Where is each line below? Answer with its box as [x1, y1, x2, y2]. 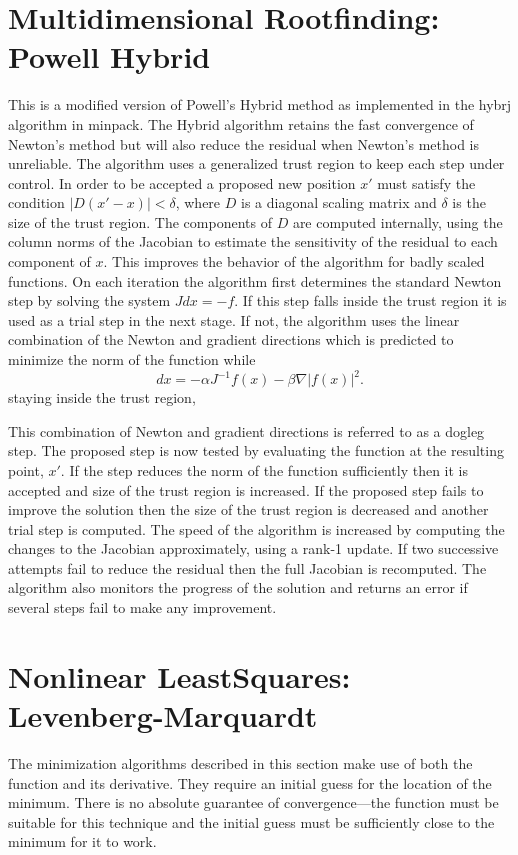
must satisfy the [377, 172, 476, 193]
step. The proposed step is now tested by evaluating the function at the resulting [8, 440, 504, 461]
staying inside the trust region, [8, 387, 196, 408]
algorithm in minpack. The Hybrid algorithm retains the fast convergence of [8, 113, 474, 134]
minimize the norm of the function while [8, 349, 256, 370]
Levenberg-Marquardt [8, 695, 318, 736]
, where [175, 192, 221, 213]
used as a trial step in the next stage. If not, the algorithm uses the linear [8, 309, 460, 330]
